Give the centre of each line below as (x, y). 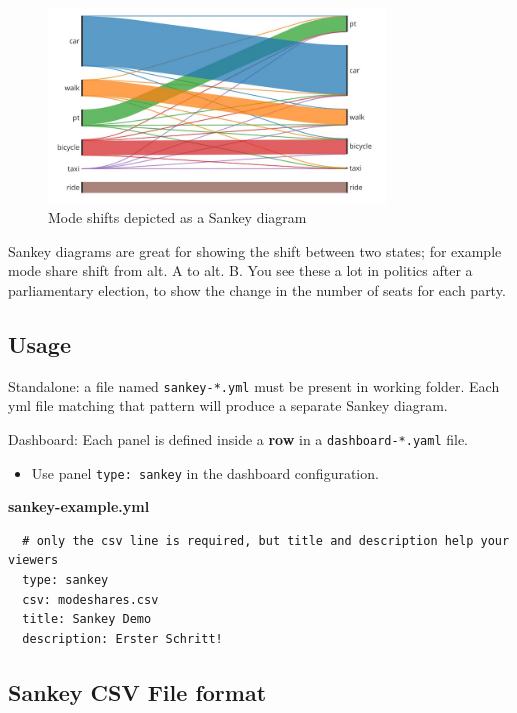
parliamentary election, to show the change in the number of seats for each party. (257, 289)
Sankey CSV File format (137, 691)
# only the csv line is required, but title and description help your (266, 540)
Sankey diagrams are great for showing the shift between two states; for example (255, 250)
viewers (33, 560)
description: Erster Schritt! (122, 638)
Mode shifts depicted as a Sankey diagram (177, 217)
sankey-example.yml (79, 506)
